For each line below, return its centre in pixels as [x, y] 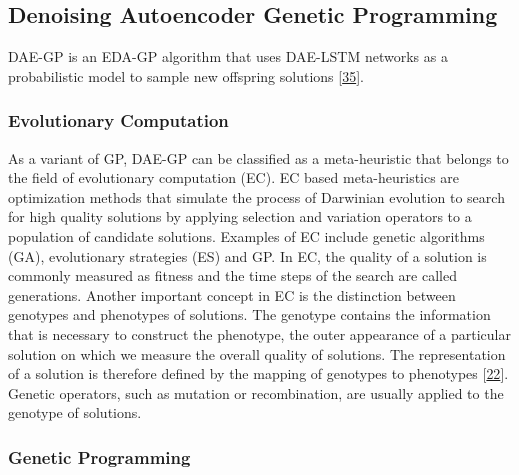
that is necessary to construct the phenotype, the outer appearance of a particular [259, 333]
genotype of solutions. [75, 412]
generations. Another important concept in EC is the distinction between [232, 294]
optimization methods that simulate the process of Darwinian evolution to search [256, 196]
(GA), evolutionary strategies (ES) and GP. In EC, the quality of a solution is [247, 255]
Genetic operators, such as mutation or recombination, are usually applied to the [256, 392]
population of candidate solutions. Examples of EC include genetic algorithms [246, 235]
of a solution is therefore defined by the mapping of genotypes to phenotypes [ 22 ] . [258, 373]
